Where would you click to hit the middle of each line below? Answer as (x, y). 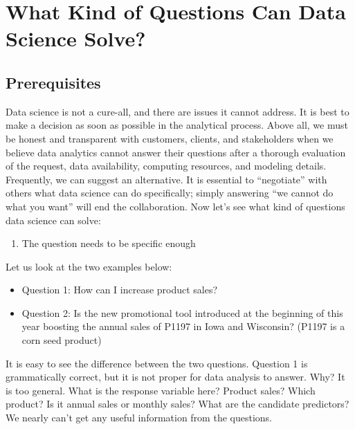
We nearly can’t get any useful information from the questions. (139, 418)
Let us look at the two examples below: (89, 266)
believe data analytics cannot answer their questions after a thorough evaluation (176, 152)
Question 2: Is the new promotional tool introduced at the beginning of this (182, 312)
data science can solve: (53, 220)
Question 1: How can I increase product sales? (120, 290)
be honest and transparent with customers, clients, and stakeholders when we (170, 138)
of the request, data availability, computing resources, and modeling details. (166, 166)
